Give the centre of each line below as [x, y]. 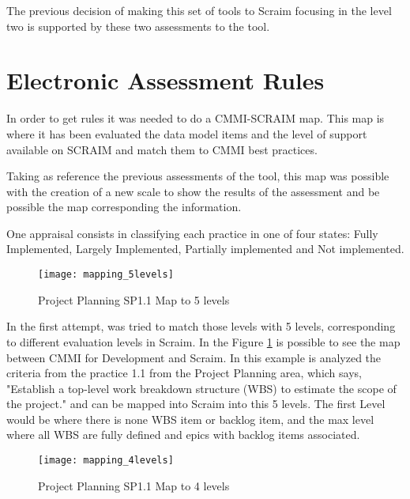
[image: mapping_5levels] [106, 275]
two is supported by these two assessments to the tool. [138, 26]
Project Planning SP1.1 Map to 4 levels [134, 485]
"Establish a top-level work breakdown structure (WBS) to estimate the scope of [201, 388]
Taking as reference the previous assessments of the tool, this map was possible [198, 176]
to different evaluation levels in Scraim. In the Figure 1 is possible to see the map [203, 341]
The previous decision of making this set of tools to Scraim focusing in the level [199, 10]
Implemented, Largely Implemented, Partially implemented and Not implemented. [205, 249]
